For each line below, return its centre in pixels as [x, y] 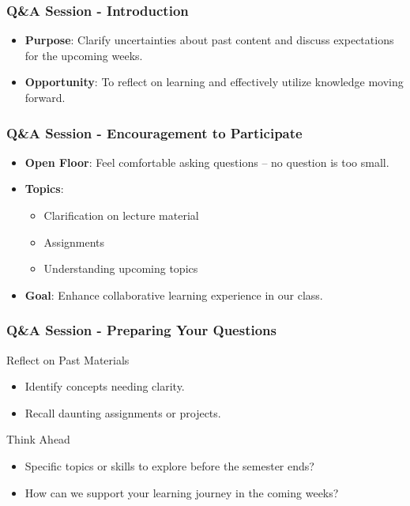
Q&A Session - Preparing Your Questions [141, 330]
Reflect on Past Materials [68, 359]
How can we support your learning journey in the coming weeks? [182, 492]
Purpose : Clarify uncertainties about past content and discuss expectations [209, 40]
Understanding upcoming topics [121, 268]
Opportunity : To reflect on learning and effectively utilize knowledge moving [214, 82]
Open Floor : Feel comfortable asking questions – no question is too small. [207, 162]
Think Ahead [38, 439]
